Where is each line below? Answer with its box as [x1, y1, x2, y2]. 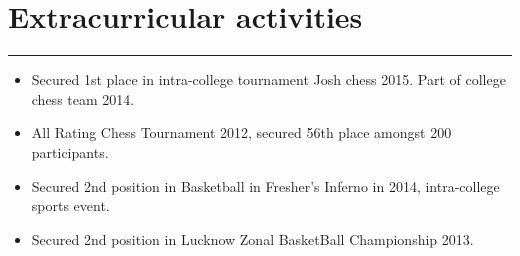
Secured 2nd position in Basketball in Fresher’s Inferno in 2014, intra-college [31, 175, 500, 196]
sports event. [31, 195, 110, 216]
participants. [31, 141, 109, 162]
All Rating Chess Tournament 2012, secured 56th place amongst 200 [31, 122, 452, 143]
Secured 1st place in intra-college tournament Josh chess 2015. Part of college [31, 69, 506, 90]
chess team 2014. [31, 88, 135, 109]
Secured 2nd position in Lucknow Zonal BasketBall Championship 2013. [31, 228, 474, 249]
